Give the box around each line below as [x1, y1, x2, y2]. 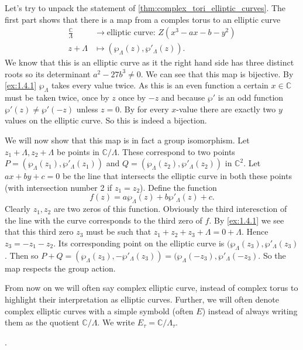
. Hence [242, 225, 268, 238]
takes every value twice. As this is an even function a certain [51, 79, 268, 91]
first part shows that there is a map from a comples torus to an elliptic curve [5, 13, 281, 25]
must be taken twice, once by [5, 91, 109, 104]
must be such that [86, 225, 151, 238]
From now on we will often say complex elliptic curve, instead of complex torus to [5, 282, 298, 294]
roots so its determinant [5, 67, 91, 80]
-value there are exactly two [176, 102, 276, 115]
